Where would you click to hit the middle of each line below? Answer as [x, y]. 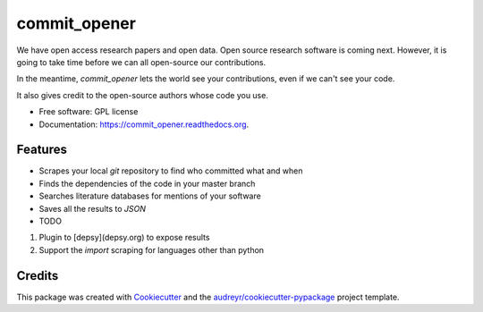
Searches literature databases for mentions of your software [150, 196]
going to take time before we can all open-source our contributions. [141, 62]
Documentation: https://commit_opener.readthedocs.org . [144, 124]
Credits [38, 276]
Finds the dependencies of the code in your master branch [147, 183]
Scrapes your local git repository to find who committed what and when [171, 171]
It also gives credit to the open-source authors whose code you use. [142, 95]
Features [42, 150]
